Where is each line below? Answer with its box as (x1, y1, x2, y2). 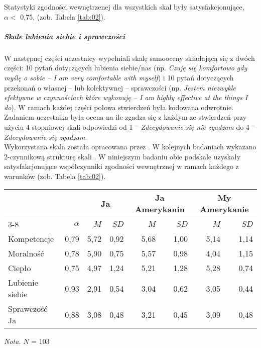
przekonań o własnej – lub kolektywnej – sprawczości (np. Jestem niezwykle (4, 82, 236, 93)
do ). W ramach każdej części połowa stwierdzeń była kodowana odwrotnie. (4, 102, 234, 112)
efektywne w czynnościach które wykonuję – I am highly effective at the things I (4, 92, 248, 103)
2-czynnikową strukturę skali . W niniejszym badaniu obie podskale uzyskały (4, 151, 241, 161)
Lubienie (8, 277, 38, 289)
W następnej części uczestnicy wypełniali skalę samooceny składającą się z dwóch (4, 52, 255, 63)
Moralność (8, 247, 44, 259)
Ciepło (8, 262, 31, 274)
